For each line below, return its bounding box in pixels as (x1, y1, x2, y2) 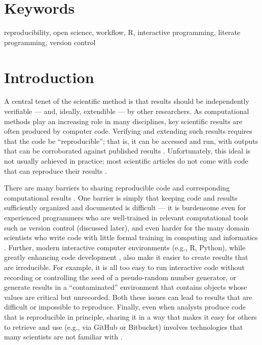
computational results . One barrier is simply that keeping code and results (4, 192, 238, 203)
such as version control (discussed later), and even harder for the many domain (4, 222, 250, 233)
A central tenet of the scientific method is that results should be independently (4, 96, 249, 106)
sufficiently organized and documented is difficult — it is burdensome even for (4, 202, 246, 213)
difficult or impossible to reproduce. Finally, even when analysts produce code (4, 301, 246, 312)
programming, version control (4, 36, 96, 47)
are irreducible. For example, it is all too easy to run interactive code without (4, 261, 245, 272)
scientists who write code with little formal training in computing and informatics (4, 232, 258, 243)
